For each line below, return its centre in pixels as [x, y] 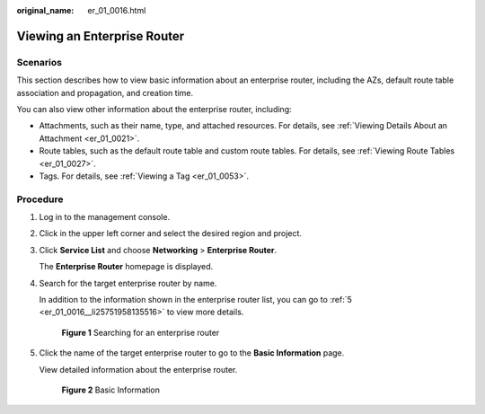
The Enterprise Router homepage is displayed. [126, 267]
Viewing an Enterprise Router [101, 36]
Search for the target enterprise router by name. [128, 283]
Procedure [40, 199]
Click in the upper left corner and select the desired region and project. [171, 233]
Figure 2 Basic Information [111, 390]
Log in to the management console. [105, 217]
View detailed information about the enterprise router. [138, 369]
